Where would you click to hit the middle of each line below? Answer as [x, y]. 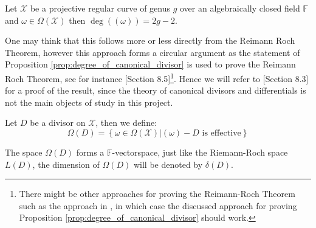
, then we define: [126, 123]
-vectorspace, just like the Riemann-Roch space [200, 152]
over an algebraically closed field [240, 8]
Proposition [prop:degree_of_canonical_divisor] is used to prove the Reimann [150, 64]
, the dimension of [66, 164]
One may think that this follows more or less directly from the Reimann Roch [150, 40]
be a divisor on [58, 123]
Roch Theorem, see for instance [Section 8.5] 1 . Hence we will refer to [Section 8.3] [157, 77]
